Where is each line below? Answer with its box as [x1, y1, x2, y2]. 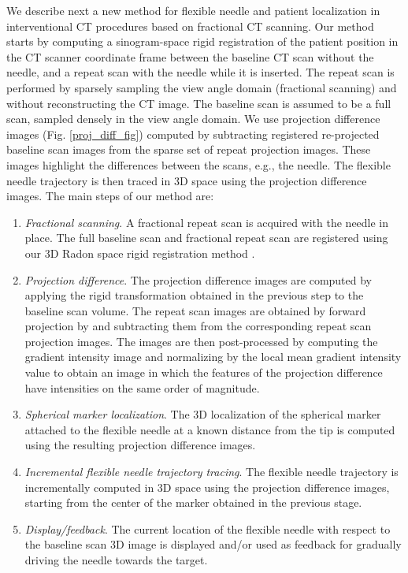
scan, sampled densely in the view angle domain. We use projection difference [6, 110, 380, 127]
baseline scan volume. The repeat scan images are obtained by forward [24, 302, 366, 318]
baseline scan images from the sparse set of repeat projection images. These [6, 141, 371, 158]
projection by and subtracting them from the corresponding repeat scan [24, 318, 372, 334]
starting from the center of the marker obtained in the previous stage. [24, 494, 362, 511]
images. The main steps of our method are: [6, 188, 214, 204]
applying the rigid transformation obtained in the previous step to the [24, 287, 364, 303]
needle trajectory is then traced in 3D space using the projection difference [6, 172, 367, 188]
